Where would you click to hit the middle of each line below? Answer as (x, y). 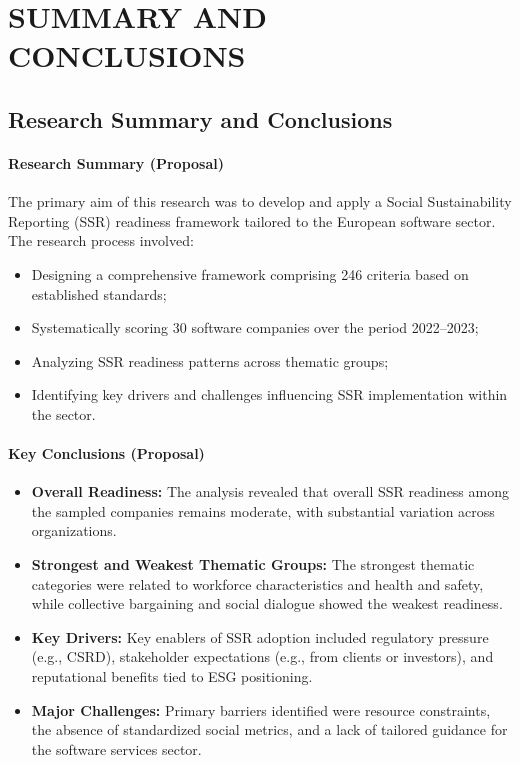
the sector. (63, 413)
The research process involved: (101, 240)
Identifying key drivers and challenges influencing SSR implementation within (269, 394)
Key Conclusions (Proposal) (106, 453)
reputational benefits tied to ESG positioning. (172, 676)
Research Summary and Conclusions (200, 118)
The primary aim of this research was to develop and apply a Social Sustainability (260, 201)
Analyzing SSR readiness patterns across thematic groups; (210, 360)
